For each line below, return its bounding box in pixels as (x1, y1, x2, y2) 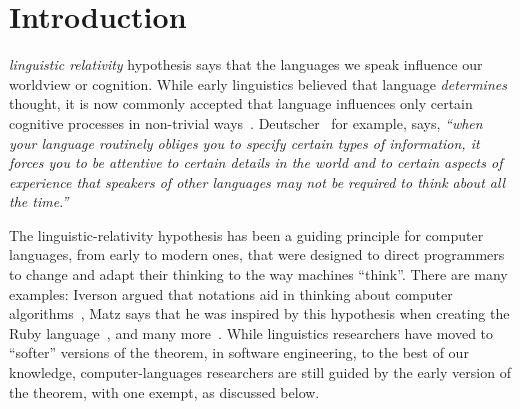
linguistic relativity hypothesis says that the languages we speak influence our (9, 54, 483, 75)
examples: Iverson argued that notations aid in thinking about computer (9, 283, 453, 304)
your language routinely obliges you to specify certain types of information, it (9, 132, 480, 153)
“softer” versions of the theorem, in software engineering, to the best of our (9, 342, 469, 363)
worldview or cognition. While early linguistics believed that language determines (9, 73, 507, 94)
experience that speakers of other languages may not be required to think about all (9, 171, 506, 192)
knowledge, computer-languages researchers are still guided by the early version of (9, 362, 511, 383)
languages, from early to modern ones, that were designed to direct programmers (9, 244, 505, 265)
